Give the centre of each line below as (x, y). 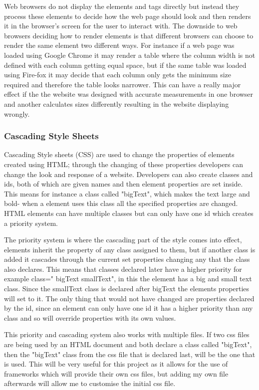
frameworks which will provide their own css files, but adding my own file (116, 373)
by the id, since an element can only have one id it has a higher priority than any (129, 308)
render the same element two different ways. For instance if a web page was (119, 45)
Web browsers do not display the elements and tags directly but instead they (122, 6)
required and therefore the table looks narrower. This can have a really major (123, 84)
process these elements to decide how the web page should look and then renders (128, 16)
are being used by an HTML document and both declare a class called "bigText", (128, 344)
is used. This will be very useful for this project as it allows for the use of (116, 364)
